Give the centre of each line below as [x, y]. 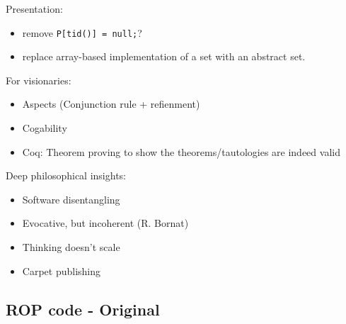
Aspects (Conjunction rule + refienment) [111, 104]
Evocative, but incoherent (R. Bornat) [105, 223]
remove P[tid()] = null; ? [82, 32]
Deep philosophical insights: [66, 175]
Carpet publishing [62, 270]
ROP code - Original [83, 309]
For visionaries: [39, 80]
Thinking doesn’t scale [71, 247]
